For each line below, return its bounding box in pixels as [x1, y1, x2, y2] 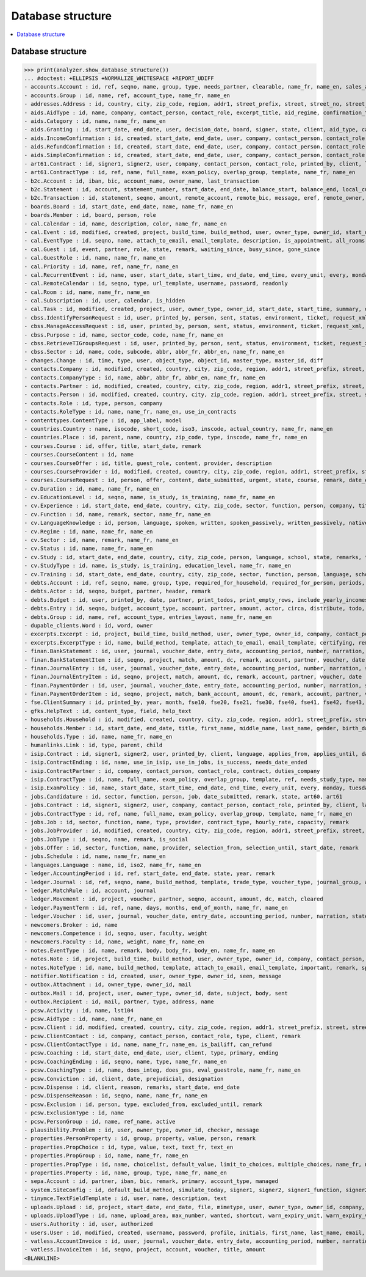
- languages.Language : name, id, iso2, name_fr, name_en [24, 862, 201, 868]
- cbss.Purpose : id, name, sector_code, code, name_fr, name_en [24, 331, 224, 338]
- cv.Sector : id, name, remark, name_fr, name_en [24, 536, 179, 544]
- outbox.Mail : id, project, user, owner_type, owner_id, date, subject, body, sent [24, 990, 288, 997]
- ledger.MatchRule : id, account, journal [24, 887, 157, 895]
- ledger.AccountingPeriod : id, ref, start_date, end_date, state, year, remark [24, 870, 276, 877]
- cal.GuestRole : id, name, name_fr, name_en [24, 254, 166, 262]
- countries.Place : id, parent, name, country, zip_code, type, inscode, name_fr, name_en [24, 434, 307, 441]
